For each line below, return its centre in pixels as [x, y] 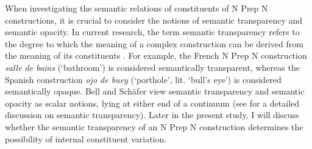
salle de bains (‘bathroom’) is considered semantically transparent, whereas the [152, 67]
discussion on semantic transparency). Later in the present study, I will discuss [152, 115]
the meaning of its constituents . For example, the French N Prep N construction [156, 55]
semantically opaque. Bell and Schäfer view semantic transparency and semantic [155, 91]
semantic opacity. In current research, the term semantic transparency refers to [152, 32]
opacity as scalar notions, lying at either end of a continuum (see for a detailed [152, 103]
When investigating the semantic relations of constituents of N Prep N [136, 8]
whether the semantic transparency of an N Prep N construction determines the [154, 126]
